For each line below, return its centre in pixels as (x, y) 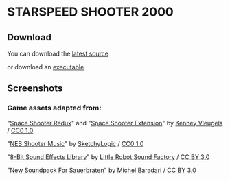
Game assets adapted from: (54, 108)
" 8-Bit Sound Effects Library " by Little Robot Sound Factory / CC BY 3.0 (108, 157)
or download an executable (46, 67)
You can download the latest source (58, 53)
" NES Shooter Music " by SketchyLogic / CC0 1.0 (76, 143)
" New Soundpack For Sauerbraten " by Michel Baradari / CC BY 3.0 (102, 170)
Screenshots (35, 89)
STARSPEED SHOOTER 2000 (90, 12)
